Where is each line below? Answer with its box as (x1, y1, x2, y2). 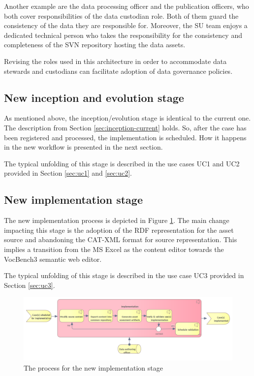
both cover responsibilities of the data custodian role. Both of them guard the (4, 10, 239, 21)
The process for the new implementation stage (24, 362, 163, 373)
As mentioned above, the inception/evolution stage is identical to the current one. (4, 113, 251, 123)
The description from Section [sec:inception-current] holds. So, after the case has (4, 122, 247, 132)
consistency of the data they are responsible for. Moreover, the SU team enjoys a (4, 20, 248, 31)
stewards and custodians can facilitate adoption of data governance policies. (4, 65, 233, 76)
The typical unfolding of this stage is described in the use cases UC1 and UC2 (4, 158, 240, 168)
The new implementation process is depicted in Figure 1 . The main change (4, 215, 229, 225)
